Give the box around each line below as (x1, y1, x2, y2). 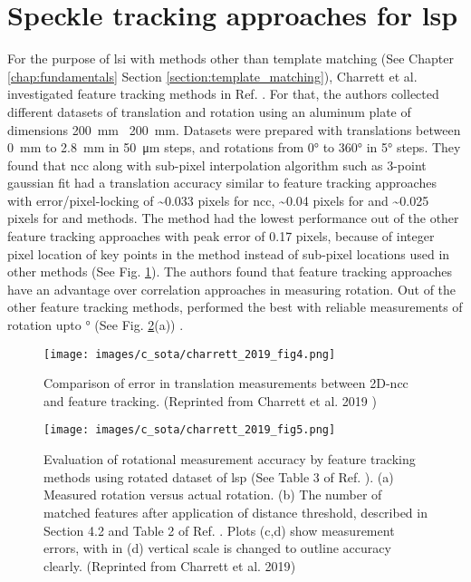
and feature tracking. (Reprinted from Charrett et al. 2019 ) (43, 391, 377, 410)
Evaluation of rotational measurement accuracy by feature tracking (43, 450, 416, 469)
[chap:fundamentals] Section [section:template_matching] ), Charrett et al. (7, 66, 418, 85)
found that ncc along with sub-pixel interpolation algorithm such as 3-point (7, 155, 427, 174)
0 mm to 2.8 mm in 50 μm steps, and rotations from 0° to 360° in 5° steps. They (7, 138, 461, 157)
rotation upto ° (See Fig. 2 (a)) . (7, 315, 184, 335)
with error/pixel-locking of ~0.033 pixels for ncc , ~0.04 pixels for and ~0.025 (7, 190, 429, 209)
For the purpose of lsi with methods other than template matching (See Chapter (7, 49, 454, 68)
